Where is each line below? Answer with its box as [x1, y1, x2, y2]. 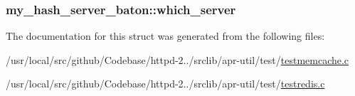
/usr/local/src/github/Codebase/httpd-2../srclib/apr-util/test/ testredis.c [6, 76, 325, 91]
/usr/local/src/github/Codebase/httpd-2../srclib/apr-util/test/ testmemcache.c [6, 52, 349, 67]
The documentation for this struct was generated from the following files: [6, 28, 325, 43]
